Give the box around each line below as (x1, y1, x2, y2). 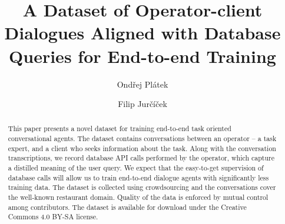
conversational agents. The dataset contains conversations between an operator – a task (8, 133, 277, 143)
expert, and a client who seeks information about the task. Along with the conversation (8, 143, 276, 153)
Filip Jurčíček (118, 98, 167, 110)
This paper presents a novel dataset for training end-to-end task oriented (8, 123, 231, 133)
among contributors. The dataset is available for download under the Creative (8, 202, 247, 212)
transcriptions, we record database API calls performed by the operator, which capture (8, 153, 275, 163)
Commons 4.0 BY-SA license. (8, 212, 98, 222)
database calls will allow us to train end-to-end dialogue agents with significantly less (8, 172, 269, 182)
